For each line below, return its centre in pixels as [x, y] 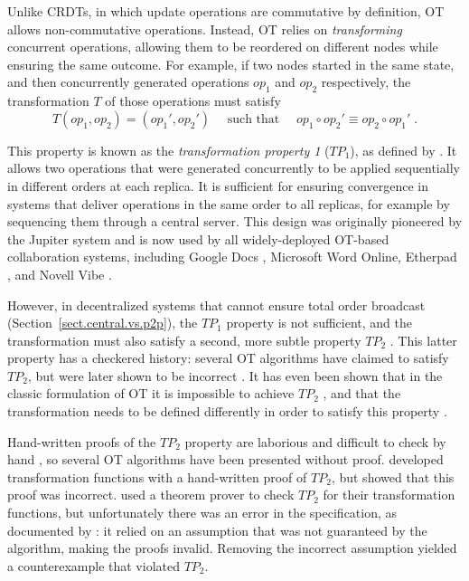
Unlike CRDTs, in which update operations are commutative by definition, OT [226, 11]
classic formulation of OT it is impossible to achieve [151, 393]
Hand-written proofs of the [82, 441]
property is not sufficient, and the [319, 323]
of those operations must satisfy [193, 101]
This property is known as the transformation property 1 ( [169, 150]
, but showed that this [393, 476]
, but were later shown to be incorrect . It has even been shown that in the [235, 375]
